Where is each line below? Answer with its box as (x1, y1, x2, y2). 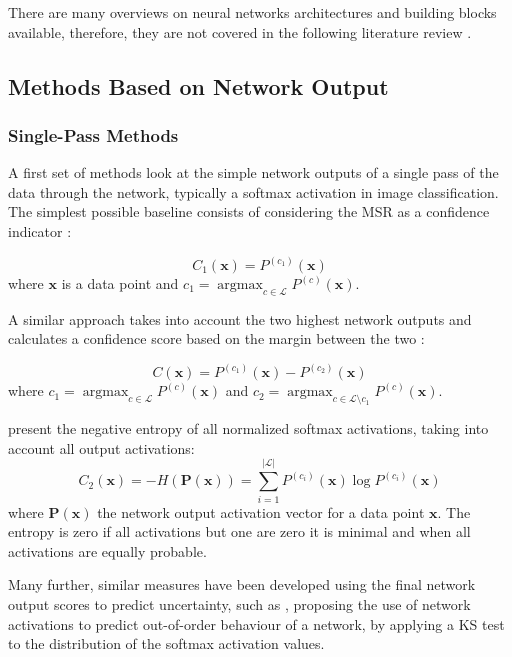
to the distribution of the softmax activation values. (8, 633, 325, 654)
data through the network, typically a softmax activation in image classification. (8, 181, 499, 202)
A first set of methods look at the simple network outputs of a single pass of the (8, 162, 499, 183)
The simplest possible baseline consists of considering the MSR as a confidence (8, 201, 490, 222)
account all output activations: (8, 437, 195, 458)
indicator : (8, 220, 72, 241)
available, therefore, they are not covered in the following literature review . (8, 21, 472, 42)
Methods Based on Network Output (8, 70, 389, 101)
